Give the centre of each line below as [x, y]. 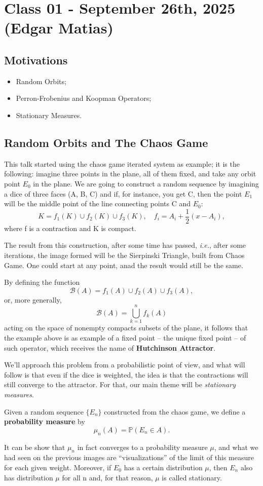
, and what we [236, 447]
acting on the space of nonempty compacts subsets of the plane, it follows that [126, 328]
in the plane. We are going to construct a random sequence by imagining [146, 183]
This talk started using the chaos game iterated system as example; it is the [122, 163]
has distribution [29, 477]
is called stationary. [192, 477]
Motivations [36, 60]
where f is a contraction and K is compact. [70, 228]
